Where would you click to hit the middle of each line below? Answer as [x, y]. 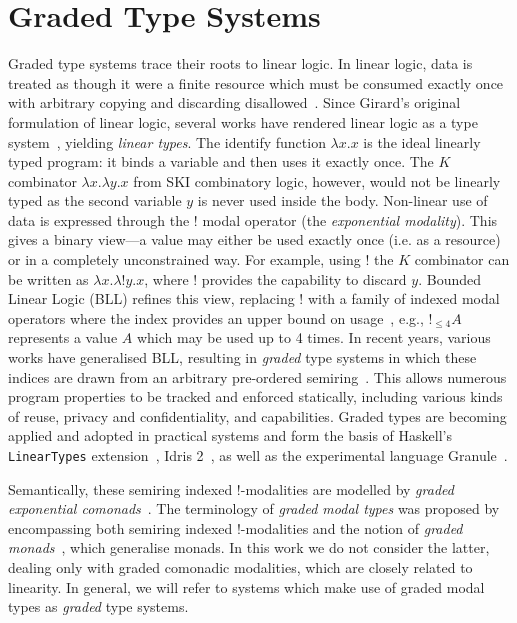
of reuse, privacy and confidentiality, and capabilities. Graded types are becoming [257, 415]
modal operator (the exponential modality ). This [350, 219]
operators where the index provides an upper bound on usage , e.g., [216, 317]
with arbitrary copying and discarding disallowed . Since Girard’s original [234, 102]
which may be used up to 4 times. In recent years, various [313, 337]
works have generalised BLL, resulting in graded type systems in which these [242, 357]
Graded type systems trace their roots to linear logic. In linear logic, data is [240, 63]
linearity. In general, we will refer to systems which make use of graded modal [246, 586]
